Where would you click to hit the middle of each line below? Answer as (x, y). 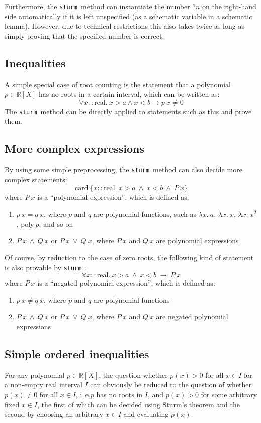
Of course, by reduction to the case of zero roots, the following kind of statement (129, 257)
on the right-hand (229, 6)
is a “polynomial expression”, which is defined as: (113, 197)
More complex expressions (75, 148)
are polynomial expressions (197, 240)
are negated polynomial (192, 316)
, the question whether (133, 374)
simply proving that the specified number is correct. (84, 36)
